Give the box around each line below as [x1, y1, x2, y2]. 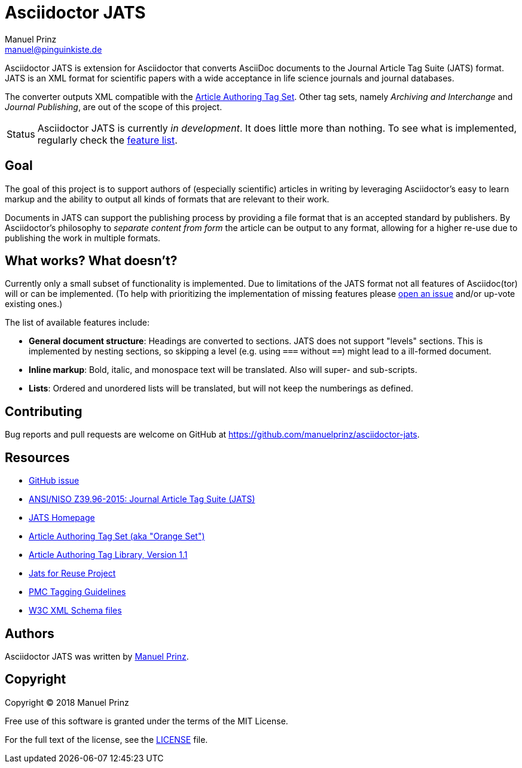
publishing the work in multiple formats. [5, 232, 161, 243]
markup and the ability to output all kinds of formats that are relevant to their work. [5, 193, 329, 204]
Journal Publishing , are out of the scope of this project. [5, 101, 222, 112]
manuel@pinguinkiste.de [5, 44, 102, 54]
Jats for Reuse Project [29, 568, 116, 579]
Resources [5, 450, 70, 465]
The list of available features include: [5, 317, 150, 328]
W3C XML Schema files [29, 605, 122, 616]
